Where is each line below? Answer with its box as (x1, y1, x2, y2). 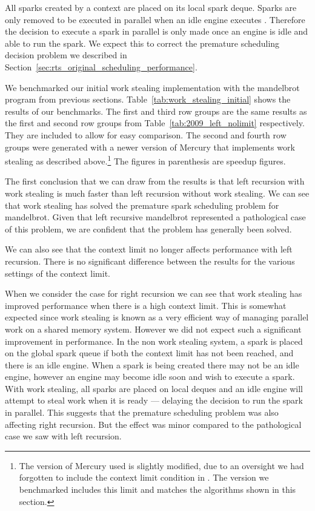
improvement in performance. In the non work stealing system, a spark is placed (5, 334, 303, 347)
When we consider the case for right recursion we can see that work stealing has (5, 287, 302, 300)
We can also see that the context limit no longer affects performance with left (5, 243, 293, 255)
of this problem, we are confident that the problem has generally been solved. (5, 222, 292, 235)
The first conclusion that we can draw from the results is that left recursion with (5, 175, 305, 188)
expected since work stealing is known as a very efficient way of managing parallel (5, 311, 309, 323)
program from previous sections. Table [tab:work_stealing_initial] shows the (5, 93, 291, 106)
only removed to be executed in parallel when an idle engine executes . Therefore (5, 13, 305, 25)
